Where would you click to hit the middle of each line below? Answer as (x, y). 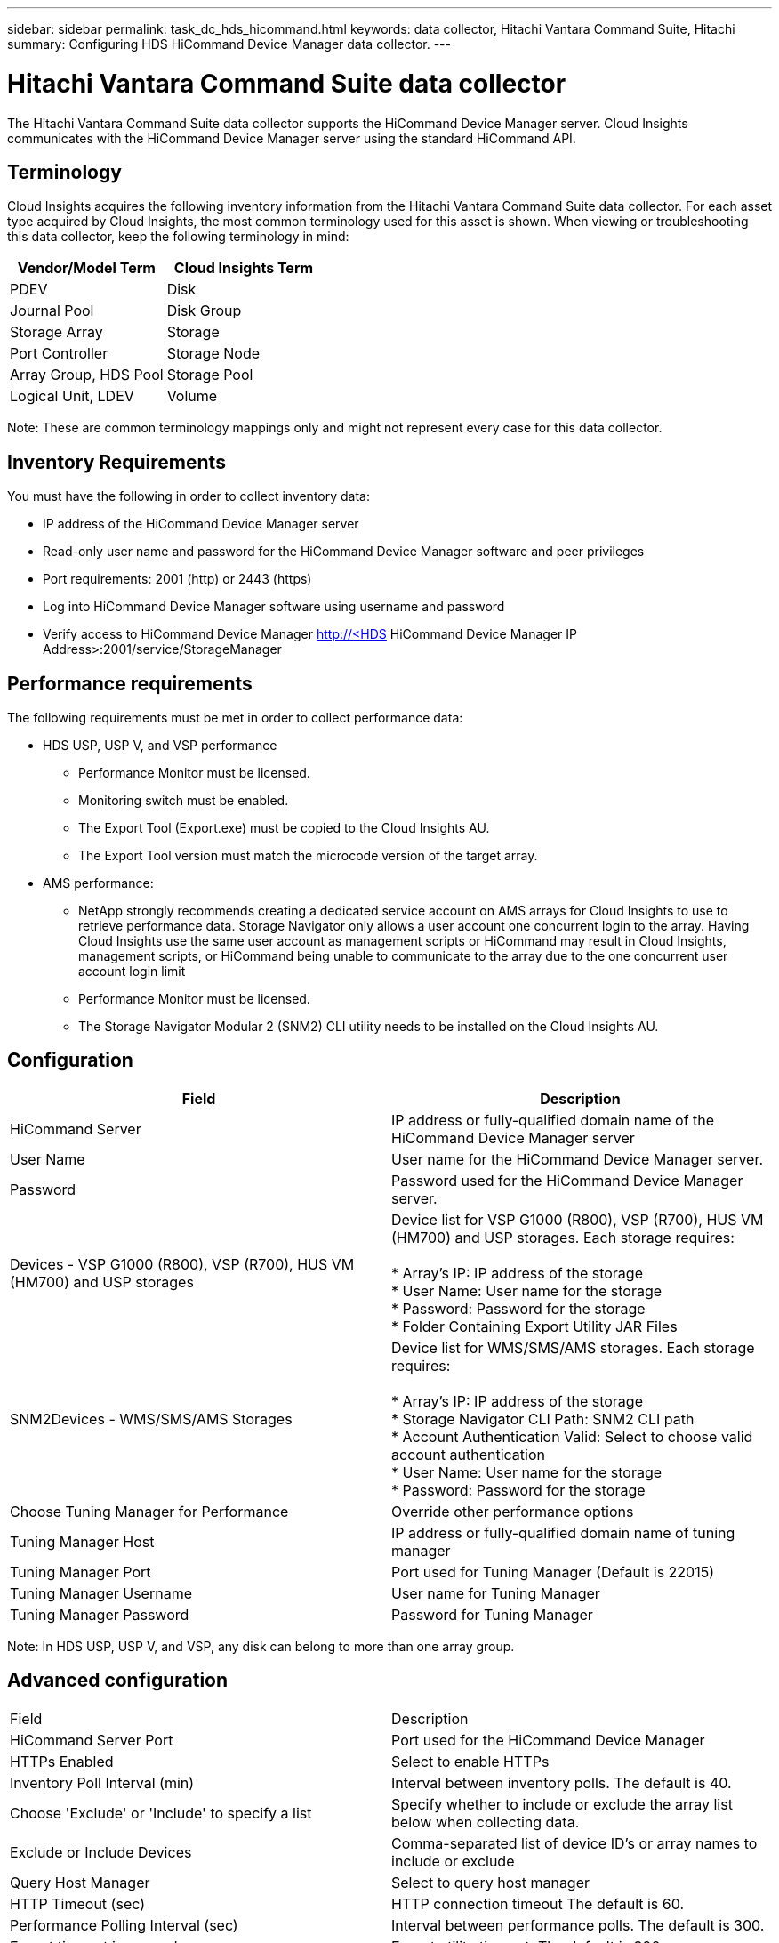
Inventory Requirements (116, 462)
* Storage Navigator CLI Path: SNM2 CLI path (543, 1419)
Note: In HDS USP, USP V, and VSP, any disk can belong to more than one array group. (261, 1646)
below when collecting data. (486, 1822)
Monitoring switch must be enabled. (184, 801)
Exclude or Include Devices (101, 1852)
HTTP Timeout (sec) (78, 1903)
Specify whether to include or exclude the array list (562, 1804)
